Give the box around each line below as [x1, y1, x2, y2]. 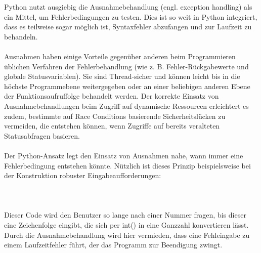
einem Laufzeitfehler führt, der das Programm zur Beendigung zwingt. [4, 239, 223, 250]
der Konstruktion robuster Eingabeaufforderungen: [4, 170, 161, 181]
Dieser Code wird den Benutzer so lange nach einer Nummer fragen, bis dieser [4, 209, 246, 220]
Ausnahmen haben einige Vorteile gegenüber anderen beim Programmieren [4, 51, 236, 61]
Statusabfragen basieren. [4, 130, 80, 141]
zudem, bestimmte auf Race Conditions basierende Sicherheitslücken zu [4, 110, 226, 121]
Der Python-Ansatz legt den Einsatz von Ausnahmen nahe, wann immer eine [4, 150, 243, 160]
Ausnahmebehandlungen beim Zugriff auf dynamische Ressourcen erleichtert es [4, 100, 249, 111]
